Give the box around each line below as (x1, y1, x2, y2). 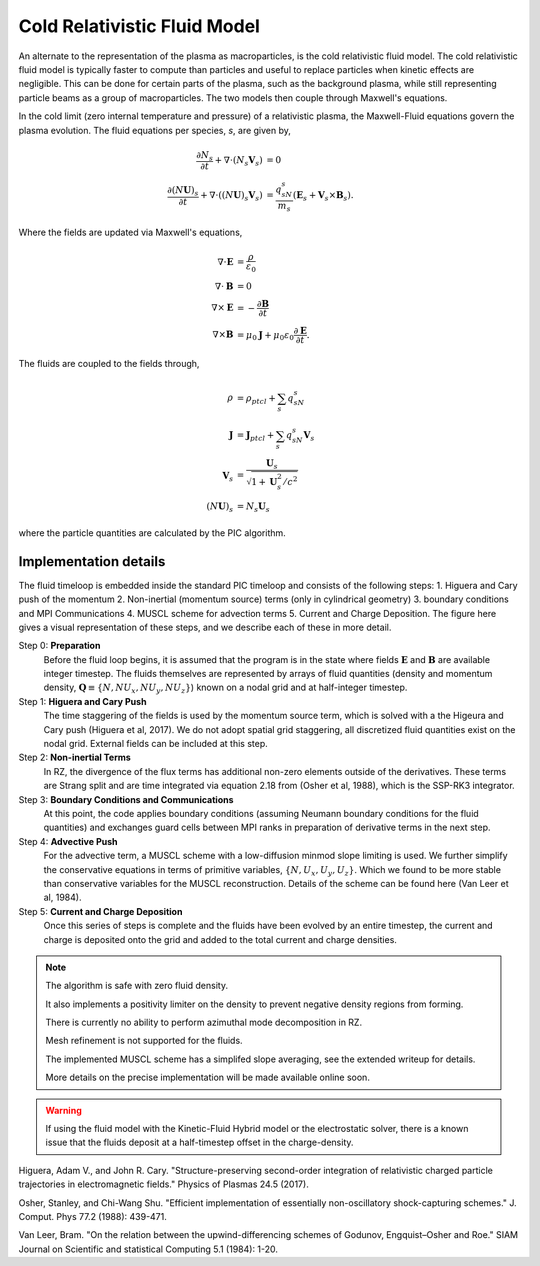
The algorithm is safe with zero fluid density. (45, 980, 229, 992)
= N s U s (236, 501, 270, 515)
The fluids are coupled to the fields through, (18, 358, 200, 370)
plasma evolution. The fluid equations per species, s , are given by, (18, 124, 292, 136)
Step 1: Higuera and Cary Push (18, 695, 147, 707)
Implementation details (18, 553, 166, 570)
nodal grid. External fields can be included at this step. (43, 738, 269, 750)
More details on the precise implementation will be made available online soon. (45, 1071, 370, 1084)
